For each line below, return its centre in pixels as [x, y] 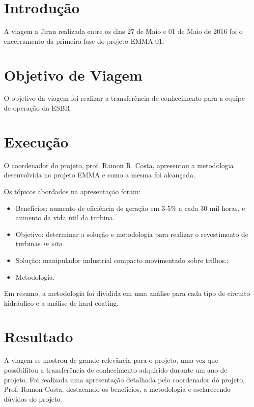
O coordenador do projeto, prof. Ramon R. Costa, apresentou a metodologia [119, 165]
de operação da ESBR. [38, 108]
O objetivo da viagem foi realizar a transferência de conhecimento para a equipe [125, 98]
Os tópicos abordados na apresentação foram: [72, 191]
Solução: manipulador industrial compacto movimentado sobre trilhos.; [122, 260]
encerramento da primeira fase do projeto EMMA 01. [84, 41]
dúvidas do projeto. [33, 398]
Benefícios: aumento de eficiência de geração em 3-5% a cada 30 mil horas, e [130, 208]
